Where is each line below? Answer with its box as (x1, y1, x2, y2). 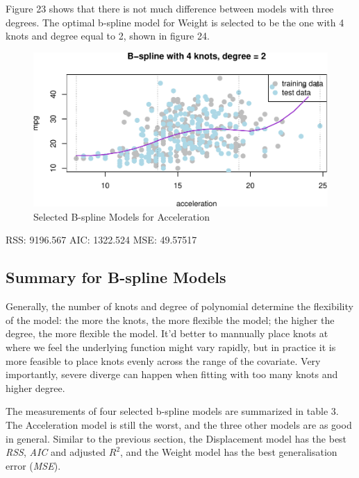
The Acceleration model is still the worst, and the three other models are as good (6, 417, 352, 432)
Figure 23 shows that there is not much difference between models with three (6, 1, 334, 15)
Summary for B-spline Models (6, 266, 226, 288)
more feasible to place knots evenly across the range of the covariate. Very (6, 353, 321, 368)
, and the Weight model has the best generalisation (120, 445, 337, 459)
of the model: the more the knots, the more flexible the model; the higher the (6, 312, 335, 327)
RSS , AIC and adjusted (6, 445, 106, 459)
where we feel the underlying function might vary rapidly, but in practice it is (6, 339, 336, 354)
